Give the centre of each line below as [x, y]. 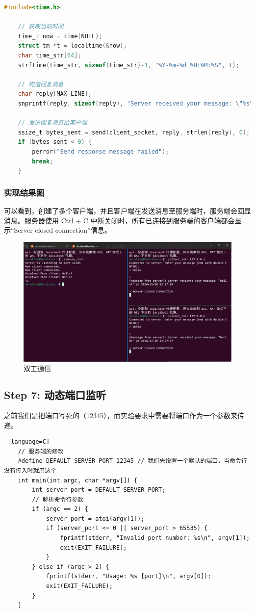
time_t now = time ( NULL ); [60, 36]
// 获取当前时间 [41, 27]
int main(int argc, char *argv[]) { [78, 480]
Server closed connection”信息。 [63, 230]
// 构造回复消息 [41, 84]
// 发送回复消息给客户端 [52, 123]
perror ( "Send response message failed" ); [101, 151]
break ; [43, 161]
